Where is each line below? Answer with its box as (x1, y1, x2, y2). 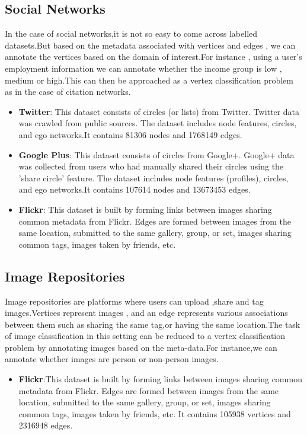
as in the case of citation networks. (5, 85, 131, 98)
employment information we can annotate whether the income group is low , (5, 62, 282, 74)
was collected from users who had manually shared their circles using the (18, 160, 284, 172)
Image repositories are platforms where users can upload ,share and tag (5, 295, 264, 307)
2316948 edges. (18, 419, 73, 431)
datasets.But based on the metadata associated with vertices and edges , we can (5, 39, 296, 51)
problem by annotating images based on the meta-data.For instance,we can (5, 341, 277, 353)
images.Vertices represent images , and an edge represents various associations (5, 306, 288, 319)
